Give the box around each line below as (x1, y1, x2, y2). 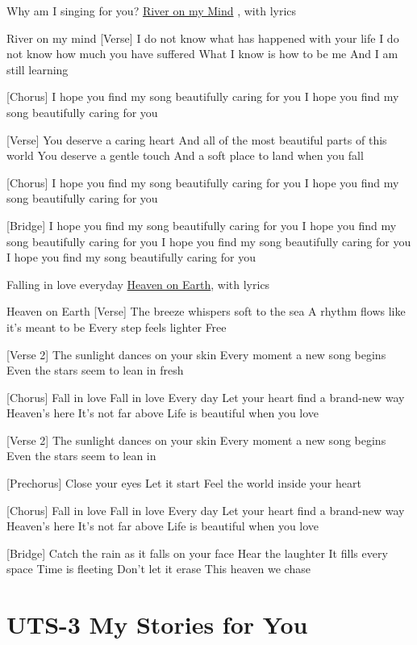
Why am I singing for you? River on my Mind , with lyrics (6, 2, 297, 19)
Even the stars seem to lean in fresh (6, 362, 184, 379)
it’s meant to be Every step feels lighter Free (6, 318, 227, 335)
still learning (6, 61, 69, 77)
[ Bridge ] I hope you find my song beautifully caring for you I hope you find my (6, 216, 397, 233)
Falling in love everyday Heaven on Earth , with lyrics (6, 275, 270, 292)
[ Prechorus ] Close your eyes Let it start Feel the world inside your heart (6, 475, 361, 492)
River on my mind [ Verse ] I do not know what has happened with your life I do (6, 29, 399, 46)
